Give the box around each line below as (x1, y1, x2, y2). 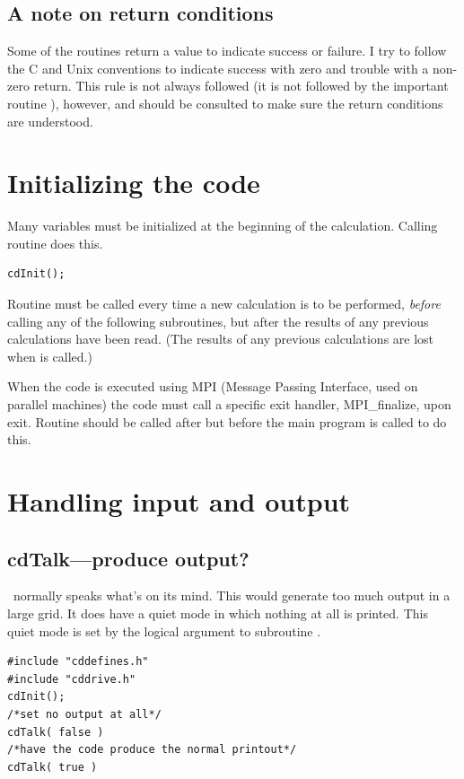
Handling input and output (7, 483, 351, 520)
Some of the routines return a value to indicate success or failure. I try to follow (7, 41, 447, 60)
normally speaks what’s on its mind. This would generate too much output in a (13, 586, 451, 605)
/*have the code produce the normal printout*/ (7, 743, 297, 757)
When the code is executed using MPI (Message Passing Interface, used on (7, 377, 418, 396)
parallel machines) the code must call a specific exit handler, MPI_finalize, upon (7, 395, 451, 414)
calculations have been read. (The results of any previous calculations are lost (7, 329, 434, 348)
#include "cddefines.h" (7, 655, 149, 669)
